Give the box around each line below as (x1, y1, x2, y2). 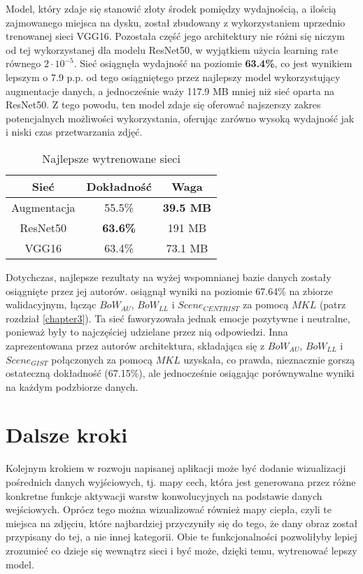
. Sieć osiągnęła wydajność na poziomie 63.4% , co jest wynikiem (73, 56, 353, 71)
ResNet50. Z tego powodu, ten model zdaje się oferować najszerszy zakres (6, 97, 321, 112)
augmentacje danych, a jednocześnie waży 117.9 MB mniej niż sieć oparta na (6, 83, 335, 98)
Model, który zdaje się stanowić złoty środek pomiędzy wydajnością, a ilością (6, 1, 336, 15)
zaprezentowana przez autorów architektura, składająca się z (6, 338, 265, 352)
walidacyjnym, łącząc (6, 297, 97, 312)
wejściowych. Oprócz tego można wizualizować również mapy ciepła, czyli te (6, 502, 332, 517)
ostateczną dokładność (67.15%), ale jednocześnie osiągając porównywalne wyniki (6, 366, 355, 380)
